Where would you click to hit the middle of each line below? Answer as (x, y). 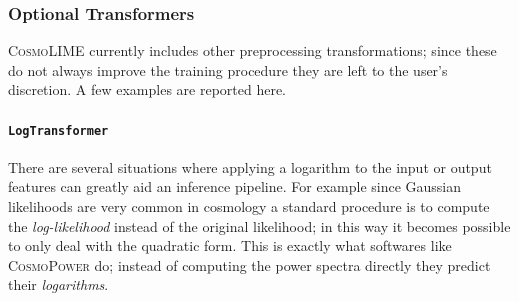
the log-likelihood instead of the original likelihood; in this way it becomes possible (259, 225)
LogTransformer (58, 130)
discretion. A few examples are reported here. (147, 89)
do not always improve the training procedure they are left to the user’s (228, 69)
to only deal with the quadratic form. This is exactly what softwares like (230, 245)
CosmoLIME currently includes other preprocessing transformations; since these (252, 50)
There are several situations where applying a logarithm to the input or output (250, 166)
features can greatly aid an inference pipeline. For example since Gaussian (235, 186)
